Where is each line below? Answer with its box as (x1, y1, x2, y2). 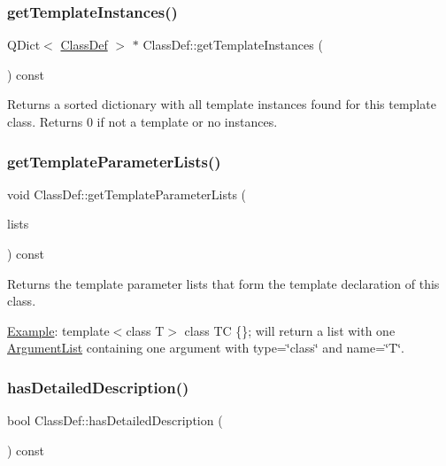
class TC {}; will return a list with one (184, 321, 396, 339)
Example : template (7, 321, 110, 339)
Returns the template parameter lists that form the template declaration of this (7, 274, 440, 292)
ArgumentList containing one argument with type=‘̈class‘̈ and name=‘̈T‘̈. (7, 338, 404, 357)
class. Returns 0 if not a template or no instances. (7, 113, 278, 130)
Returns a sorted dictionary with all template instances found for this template (7, 95, 436, 113)
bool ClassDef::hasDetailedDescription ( (7, 411, 223, 430)
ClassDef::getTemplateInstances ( (142, 35, 323, 54)
